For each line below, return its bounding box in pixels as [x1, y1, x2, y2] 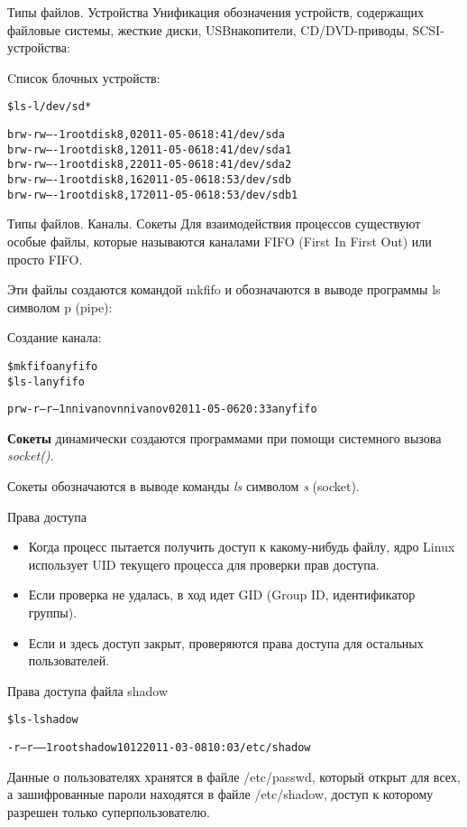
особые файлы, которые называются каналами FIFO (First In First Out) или [7, 231, 432, 250]
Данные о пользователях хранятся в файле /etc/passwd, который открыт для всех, [7, 767, 461, 785]
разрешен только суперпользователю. [7, 802, 210, 821]
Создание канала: [7, 328, 102, 347]
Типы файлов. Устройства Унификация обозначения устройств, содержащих [7, 3, 425, 21]
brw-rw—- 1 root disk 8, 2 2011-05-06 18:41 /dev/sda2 [7, 158, 292, 172]
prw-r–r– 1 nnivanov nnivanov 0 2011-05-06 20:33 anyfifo [7, 403, 317, 416]
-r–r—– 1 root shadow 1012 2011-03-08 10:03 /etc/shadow [7, 741, 311, 755]
